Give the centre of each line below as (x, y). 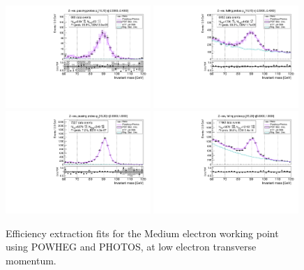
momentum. (31, 260)
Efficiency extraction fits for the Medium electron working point (142, 233)
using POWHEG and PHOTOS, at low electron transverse (131, 247)
